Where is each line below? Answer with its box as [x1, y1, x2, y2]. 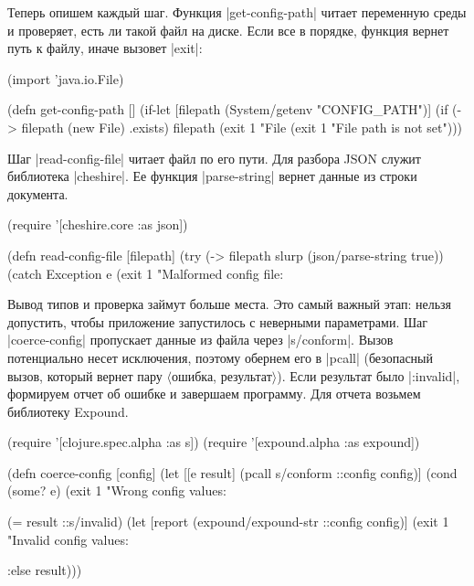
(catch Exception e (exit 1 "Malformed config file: [7, 263, 284, 282]
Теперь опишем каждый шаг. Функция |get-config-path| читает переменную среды [7, 3, 467, 21]
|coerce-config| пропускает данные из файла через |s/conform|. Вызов [7, 330, 394, 349]
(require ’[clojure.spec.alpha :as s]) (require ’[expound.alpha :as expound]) [7, 432, 420, 452]
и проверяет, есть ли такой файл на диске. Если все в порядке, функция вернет [7, 20, 449, 39]
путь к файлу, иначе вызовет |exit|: [7, 38, 203, 58]
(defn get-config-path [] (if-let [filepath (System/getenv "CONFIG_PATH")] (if [7, 100, 448, 119]
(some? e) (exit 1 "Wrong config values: [7, 481, 226, 500]
